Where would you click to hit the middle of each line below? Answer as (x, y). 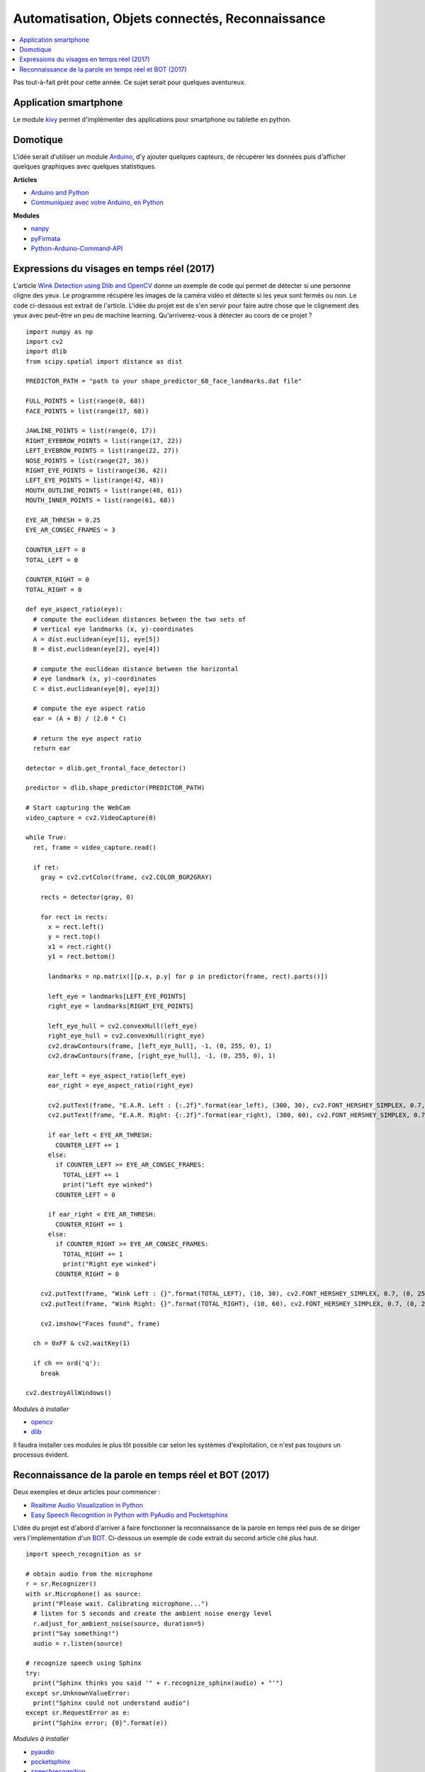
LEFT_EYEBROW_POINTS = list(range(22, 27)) (102, 451)
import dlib (46, 352)
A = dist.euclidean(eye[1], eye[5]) (97, 639)
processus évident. (41, 1455)
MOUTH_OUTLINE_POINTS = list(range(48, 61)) (104, 490)
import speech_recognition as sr (84, 1554)
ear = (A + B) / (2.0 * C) (80, 718)
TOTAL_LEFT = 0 (52, 560)
